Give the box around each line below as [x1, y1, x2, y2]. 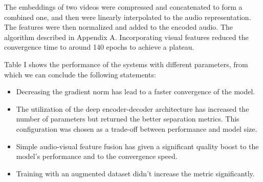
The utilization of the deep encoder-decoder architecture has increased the [16, 103, 249, 114]
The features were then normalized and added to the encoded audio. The [4, 22, 233, 32]
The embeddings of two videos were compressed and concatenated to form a [4, 2, 243, 12]
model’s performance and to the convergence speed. [16, 151, 178, 161]
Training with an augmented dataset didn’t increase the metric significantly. [16, 168, 255, 178]
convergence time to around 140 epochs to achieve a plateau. [4, 42, 194, 52]
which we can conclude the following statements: [4, 69, 156, 79]
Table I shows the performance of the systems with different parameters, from [4, 58, 248, 69]
